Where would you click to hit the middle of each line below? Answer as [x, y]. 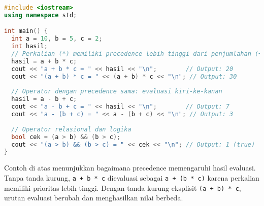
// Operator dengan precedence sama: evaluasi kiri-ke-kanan [117, 92]
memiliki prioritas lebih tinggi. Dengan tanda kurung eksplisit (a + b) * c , [123, 187]
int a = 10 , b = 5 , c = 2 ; [57, 39]
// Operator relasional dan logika [71, 129]
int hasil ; [29, 46]
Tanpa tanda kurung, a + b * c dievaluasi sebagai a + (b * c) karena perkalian [132, 177]
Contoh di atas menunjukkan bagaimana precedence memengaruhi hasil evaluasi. [130, 168]
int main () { [26, 31]
